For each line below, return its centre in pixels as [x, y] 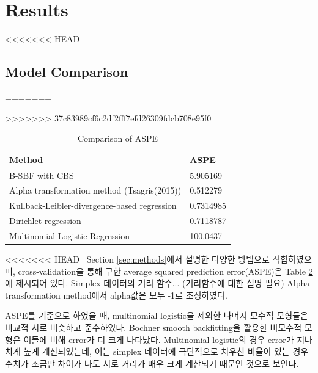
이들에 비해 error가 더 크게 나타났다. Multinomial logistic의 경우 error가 [159, 339]
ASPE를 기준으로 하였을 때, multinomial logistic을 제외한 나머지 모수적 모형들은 [157, 315]
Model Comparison [67, 72]
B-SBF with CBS [42, 175]
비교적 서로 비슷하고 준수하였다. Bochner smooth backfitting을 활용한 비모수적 [153, 327]
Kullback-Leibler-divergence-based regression [93, 205]
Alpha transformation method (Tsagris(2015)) [95, 190]
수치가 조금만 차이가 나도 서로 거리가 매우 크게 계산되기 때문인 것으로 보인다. [152, 363]
